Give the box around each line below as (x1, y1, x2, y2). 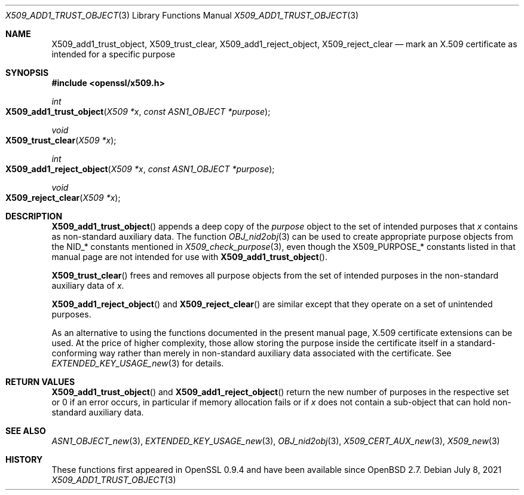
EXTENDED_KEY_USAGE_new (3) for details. (51, 358, 224, 368)
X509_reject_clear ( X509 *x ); (5, 192, 121, 203)
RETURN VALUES (5, 377, 75, 387)
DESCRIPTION (5, 211, 63, 221)
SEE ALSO (5, 426, 46, 436)
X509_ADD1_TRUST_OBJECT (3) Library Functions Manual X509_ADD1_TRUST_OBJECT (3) (5, 10, 359, 20)
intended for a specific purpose (51, 49, 176, 59)
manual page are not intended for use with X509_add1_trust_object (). (51, 252, 327, 262)
